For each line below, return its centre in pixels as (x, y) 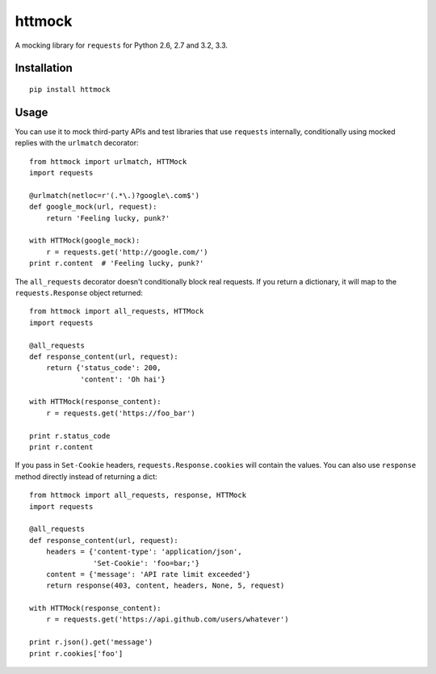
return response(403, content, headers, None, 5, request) (165, 586)
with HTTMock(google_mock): (85, 241)
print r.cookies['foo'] (76, 653)
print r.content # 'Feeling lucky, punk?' (117, 263)
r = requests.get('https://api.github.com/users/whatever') (168, 619)
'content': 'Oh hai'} (123, 379)
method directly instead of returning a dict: (86, 476)
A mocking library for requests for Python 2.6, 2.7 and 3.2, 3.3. (122, 45)
